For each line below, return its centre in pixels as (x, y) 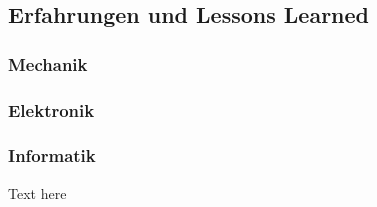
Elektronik (51, 109)
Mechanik (48, 63)
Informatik (52, 155)
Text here (37, 192)
